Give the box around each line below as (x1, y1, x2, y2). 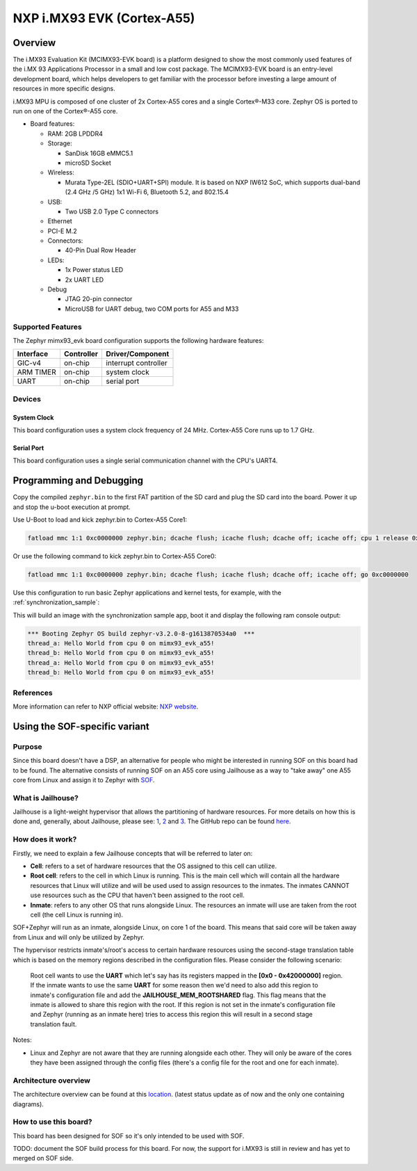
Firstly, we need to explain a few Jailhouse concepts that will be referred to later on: (13, 849, 253, 857)
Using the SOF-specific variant (13, 720, 149, 732)
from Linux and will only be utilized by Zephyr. (13, 932, 145, 942)
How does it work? (13, 834, 77, 844)
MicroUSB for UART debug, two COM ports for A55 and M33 (65, 305, 239, 313)
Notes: (13, 1036, 32, 1044)
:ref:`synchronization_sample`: (13, 598, 100, 606)
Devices (13, 394, 42, 403)
